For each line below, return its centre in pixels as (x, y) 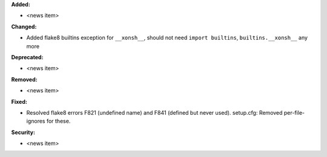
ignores (36, 121)
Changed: (24, 27)
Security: (23, 132)
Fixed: (19, 101)
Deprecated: (27, 57)
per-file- (294, 112)
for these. (58, 121)
